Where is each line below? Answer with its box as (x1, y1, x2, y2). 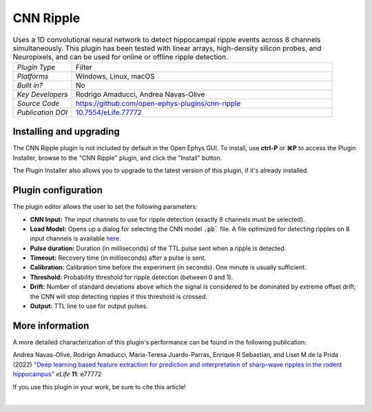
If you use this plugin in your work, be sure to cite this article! (12, 382, 186, 391)
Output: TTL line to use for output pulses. (30, 302, 148, 310)
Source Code (17, 99, 60, 108)
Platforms (17, 71, 49, 81)
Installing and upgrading (12, 126, 120, 138)
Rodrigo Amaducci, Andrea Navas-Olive (75, 90, 205, 99)
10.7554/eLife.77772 (75, 107, 142, 117)
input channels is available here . (30, 234, 122, 243)
